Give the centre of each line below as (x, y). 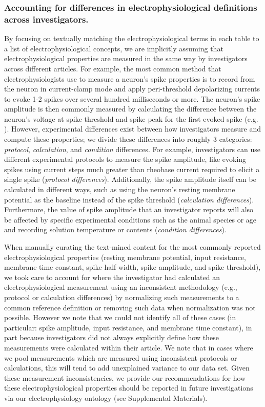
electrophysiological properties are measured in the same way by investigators (126, 58)
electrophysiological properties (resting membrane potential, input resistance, (125, 257)
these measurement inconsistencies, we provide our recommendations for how (125, 377)
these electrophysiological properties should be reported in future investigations (129, 388)
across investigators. (46, 19)
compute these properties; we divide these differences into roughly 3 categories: (128, 139)
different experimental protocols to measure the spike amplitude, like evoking (125, 159)
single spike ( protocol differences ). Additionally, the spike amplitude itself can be (130, 179)
